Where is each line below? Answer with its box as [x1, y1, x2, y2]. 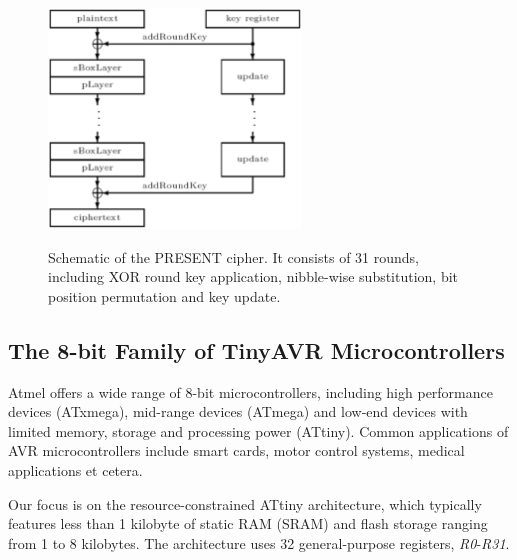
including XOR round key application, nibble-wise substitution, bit [48, 266, 459, 287]
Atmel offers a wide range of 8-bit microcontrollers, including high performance [8, 381, 493, 402]
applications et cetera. [8, 460, 143, 481]
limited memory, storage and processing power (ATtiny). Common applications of [8, 420, 509, 441]
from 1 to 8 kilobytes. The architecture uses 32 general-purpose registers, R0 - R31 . [8, 532, 510, 553]
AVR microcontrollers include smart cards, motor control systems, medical [8, 440, 465, 461]
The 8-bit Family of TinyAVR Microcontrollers [8, 334, 505, 365]
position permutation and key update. [48, 285, 281, 306]
